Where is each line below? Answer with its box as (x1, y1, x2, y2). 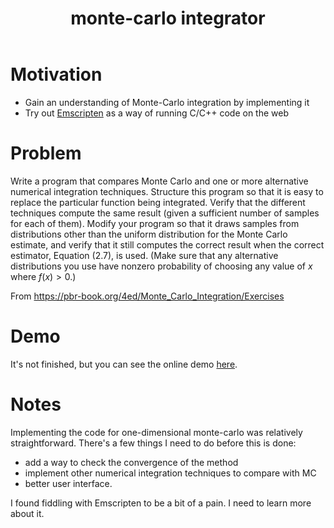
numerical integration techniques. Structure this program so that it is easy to (10, 185, 324, 197)
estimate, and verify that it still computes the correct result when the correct (10, 238, 325, 251)
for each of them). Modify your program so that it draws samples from (10, 217, 300, 229)
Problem (10, 142, 82, 165)
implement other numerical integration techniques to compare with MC (24, 467, 317, 479)
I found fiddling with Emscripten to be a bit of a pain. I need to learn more (10, 497, 312, 509)
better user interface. (24, 477, 113, 489)
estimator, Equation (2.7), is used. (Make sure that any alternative (10, 249, 279, 261)
